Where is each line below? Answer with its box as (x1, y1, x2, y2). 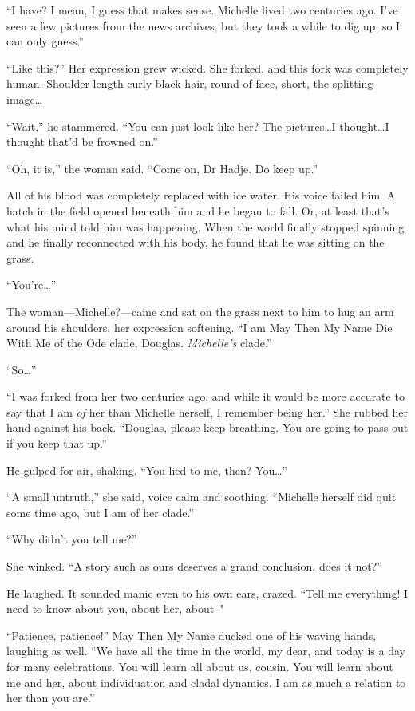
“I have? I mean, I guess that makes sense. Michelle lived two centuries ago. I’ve (6, 2, 398, 18)
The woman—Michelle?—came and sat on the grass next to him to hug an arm (6, 302, 394, 319)
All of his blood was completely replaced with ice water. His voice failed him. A (6, 187, 396, 203)
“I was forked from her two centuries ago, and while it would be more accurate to (6, 388, 405, 405)
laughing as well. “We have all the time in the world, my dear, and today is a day (6, 642, 405, 659)
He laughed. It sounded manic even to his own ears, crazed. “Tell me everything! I (6, 584, 409, 601)
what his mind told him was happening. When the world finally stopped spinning (6, 218, 405, 235)
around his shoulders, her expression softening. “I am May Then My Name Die (6, 318, 393, 335)
